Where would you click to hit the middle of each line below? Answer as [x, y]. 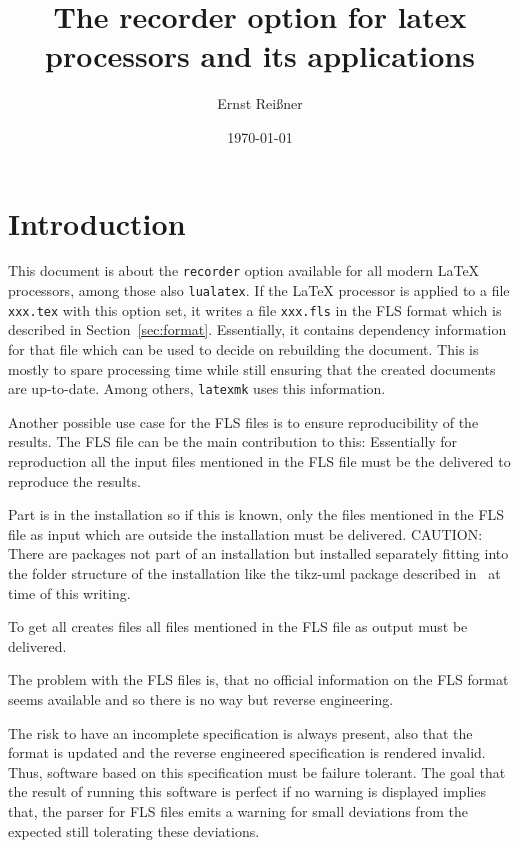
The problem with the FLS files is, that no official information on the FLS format [258, 679]
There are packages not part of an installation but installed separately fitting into [258, 553]
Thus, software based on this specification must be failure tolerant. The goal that [257, 771]
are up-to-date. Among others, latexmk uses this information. [197, 388]
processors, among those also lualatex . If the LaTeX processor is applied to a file [259, 290]
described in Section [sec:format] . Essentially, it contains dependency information [257, 329]
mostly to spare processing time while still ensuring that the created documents [252, 368]
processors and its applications [260, 55]
